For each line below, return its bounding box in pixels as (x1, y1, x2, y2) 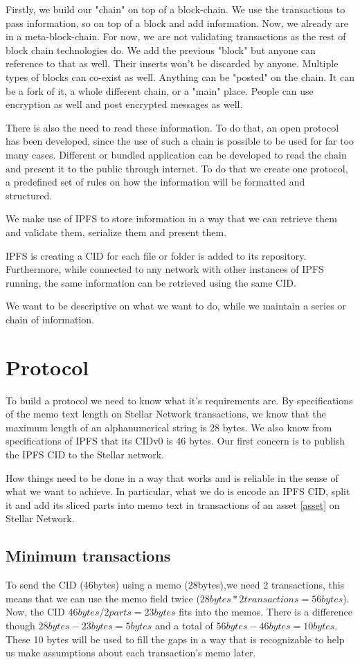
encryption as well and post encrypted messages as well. (6, 97, 243, 111)
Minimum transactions (6, 545, 171, 566)
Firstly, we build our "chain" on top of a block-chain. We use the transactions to (6, 2, 345, 16)
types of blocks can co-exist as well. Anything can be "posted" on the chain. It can (6, 69, 354, 84)
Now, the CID (6, 604, 65, 619)
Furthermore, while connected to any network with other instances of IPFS (6, 262, 324, 276)
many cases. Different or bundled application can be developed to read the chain (6, 147, 347, 161)
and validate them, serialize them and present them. (6, 224, 227, 239)
